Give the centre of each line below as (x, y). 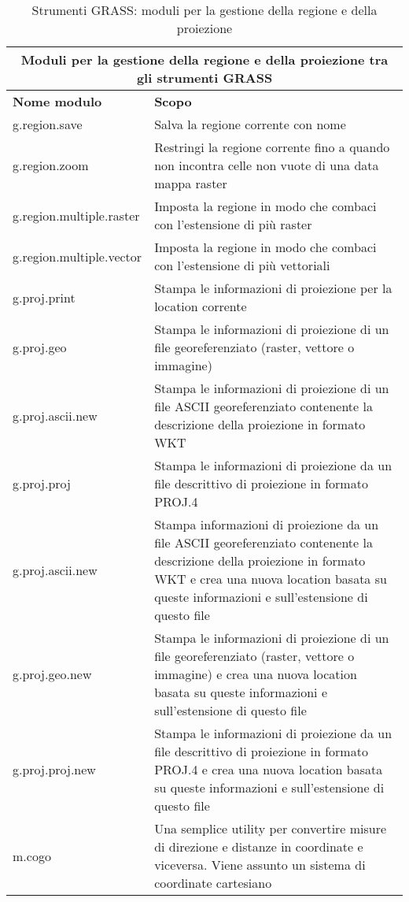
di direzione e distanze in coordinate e (259, 846)
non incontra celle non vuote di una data (267, 165)
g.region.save (48, 124)
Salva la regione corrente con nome (250, 124)
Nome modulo (57, 101)
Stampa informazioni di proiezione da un (267, 524)
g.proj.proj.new (54, 769)
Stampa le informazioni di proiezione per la (273, 288)
